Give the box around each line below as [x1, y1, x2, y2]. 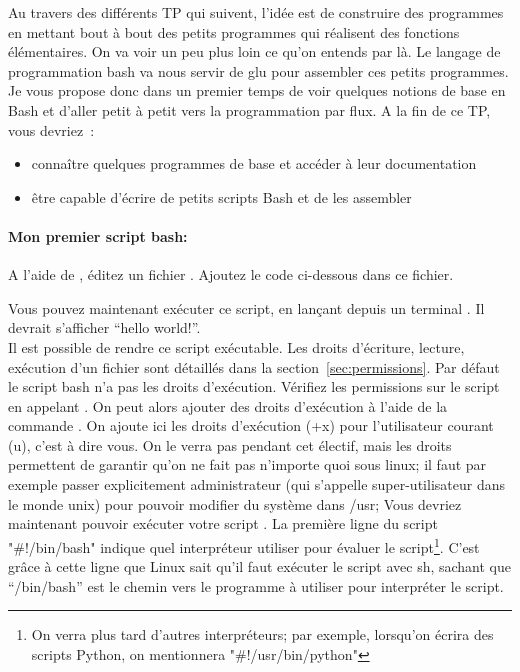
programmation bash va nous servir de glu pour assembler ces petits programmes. [8, 60, 509, 81]
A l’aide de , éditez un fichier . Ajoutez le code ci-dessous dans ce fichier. [8, 264, 454, 285]
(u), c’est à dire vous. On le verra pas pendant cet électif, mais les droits [8, 434, 452, 455]
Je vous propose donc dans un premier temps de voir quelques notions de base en [8, 80, 506, 101]
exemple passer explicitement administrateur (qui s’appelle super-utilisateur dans [8, 474, 505, 495]
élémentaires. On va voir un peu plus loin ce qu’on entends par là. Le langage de [8, 41, 501, 62]
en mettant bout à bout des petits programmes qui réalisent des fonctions [8, 21, 460, 42]
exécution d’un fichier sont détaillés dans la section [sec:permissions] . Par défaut [8, 356, 500, 377]
